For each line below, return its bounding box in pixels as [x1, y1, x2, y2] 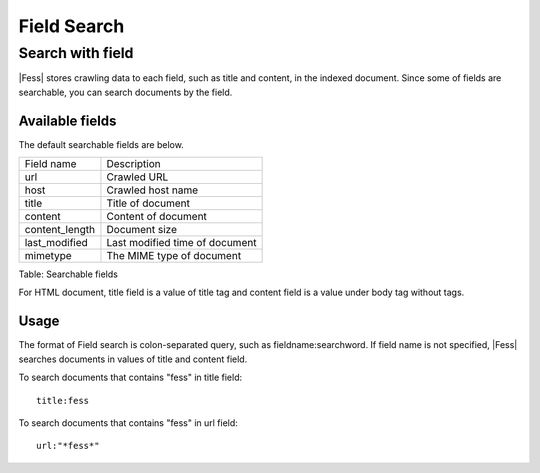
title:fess [36, 395, 90, 406]
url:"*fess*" [36, 440, 100, 452]
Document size [106, 223, 178, 237]
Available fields [18, 112, 117, 129]
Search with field [18, 44, 134, 62]
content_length [24, 223, 96, 237]
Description [106, 157, 161, 171]
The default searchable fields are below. [18, 138, 184, 150]
